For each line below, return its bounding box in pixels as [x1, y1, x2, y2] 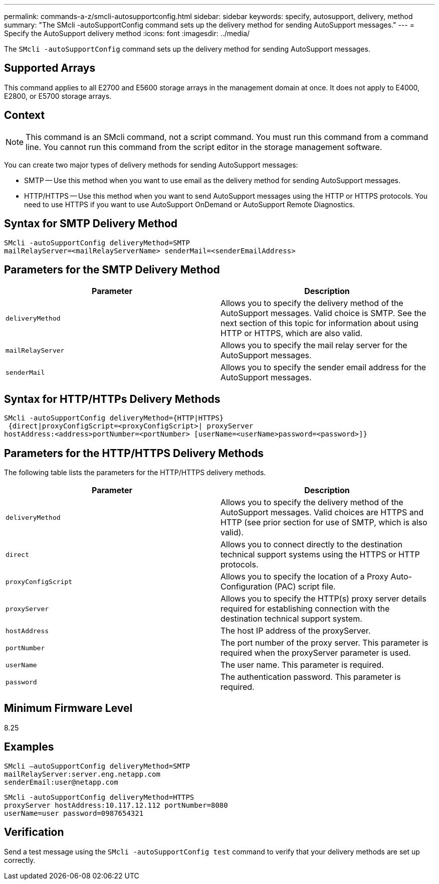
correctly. [4, 855, 36, 864]
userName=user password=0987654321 [4, 809, 144, 817]
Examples [4, 741, 54, 754]
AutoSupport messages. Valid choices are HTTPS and [221, 507, 424, 518]
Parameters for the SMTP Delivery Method [4, 263, 220, 276]
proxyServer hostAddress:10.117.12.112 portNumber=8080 [4, 801, 228, 809]
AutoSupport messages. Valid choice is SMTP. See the [221, 308, 426, 319]
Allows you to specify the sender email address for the [221, 362, 426, 373]
